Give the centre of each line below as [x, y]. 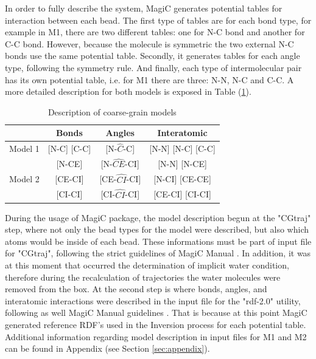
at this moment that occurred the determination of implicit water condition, [147, 265]
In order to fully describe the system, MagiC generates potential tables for [144, 8]
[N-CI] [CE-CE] [182, 179]
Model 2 [24, 179]
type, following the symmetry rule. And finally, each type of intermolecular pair [153, 67]
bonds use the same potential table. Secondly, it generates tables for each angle [153, 56]
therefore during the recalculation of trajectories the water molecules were [143, 277]
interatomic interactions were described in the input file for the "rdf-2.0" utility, [153, 300]
